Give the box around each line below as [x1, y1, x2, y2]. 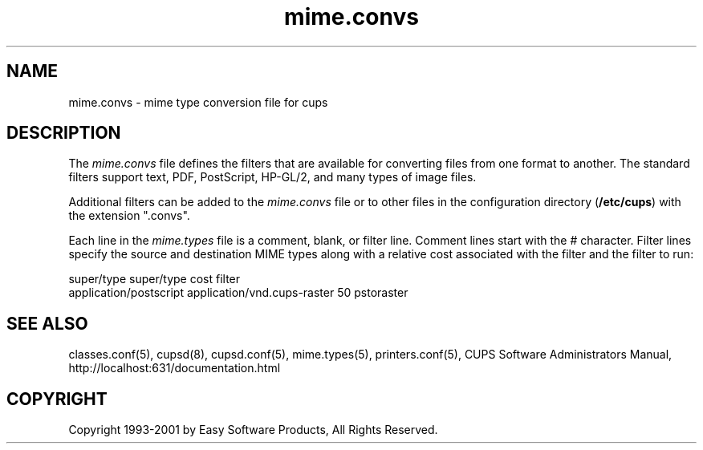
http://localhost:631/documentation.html [68, 361, 281, 375]
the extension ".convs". [68, 209, 190, 223]
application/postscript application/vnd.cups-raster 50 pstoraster [68, 286, 408, 300]
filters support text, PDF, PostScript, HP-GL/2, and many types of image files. [68, 170, 477, 184]
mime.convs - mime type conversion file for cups [68, 95, 328, 109]
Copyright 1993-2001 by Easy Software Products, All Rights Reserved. [68, 423, 438, 437]
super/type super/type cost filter [68, 272, 241, 286]
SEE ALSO [6, 313, 88, 334]
